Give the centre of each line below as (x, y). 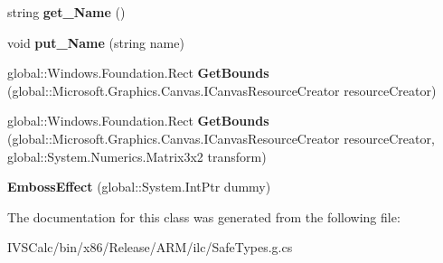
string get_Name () (66, 12)
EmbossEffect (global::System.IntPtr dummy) (139, 187)
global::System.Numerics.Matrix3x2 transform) (137, 156)
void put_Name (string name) (96, 42)
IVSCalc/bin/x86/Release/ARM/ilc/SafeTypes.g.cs (150, 247)
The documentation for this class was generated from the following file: (204, 216)
